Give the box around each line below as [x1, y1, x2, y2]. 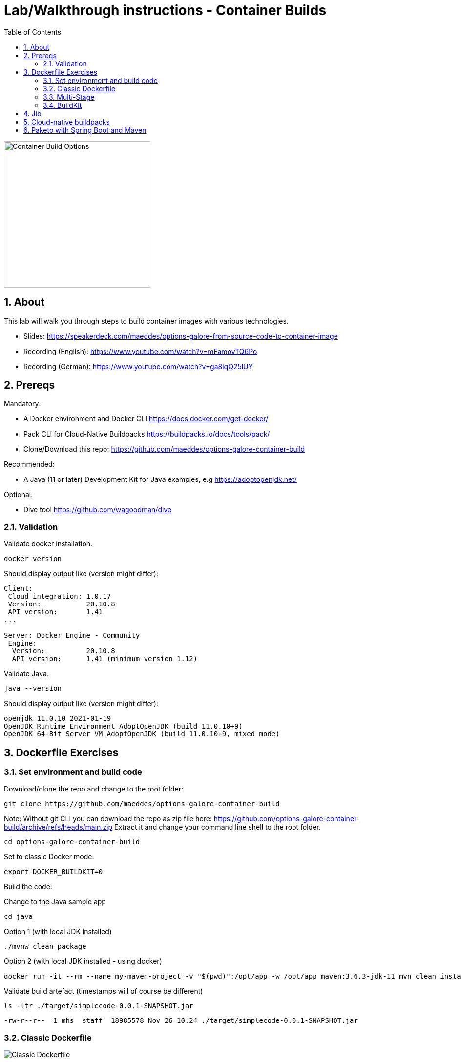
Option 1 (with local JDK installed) [4, 927, 112, 936]
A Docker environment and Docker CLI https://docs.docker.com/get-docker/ [23, 415, 269, 423]
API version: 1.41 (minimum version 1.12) [12, 655, 198, 663]
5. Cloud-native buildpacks [23, 117, 110, 126]
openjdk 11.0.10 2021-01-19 [4, 714, 111, 723]
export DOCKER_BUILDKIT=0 [4, 868, 103, 876]
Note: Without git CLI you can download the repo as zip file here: [4, 814, 212, 823]
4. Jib [23, 109, 42, 118]
